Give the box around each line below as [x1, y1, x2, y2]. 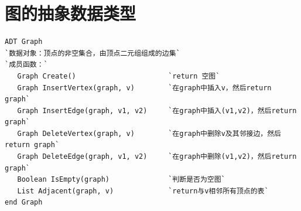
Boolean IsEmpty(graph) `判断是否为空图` [17, 175, 225, 184]
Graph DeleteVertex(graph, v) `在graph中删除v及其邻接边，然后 [17, 129, 281, 138]
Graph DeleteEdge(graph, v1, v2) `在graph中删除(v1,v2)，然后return [17, 152, 297, 161]
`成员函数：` [5, 60, 48, 69]
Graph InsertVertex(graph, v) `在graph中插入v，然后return [17, 83, 272, 92]
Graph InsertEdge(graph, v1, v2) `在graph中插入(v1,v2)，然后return [17, 106, 297, 115]
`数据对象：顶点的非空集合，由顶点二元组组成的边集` [5, 49, 180, 57]
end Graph [5, 198, 43, 207]
